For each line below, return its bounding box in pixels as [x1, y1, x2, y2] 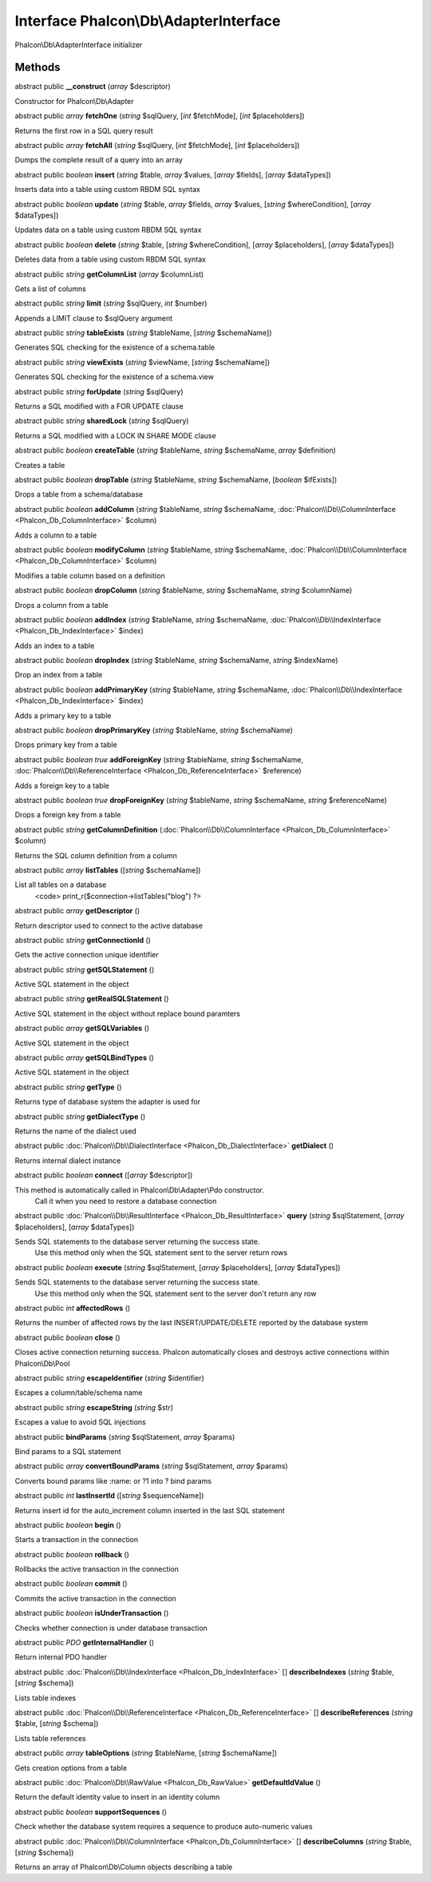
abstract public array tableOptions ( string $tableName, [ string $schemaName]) [14, 1748, 278, 1758]
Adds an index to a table [14, 641, 95, 650]
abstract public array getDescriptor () [14, 906, 140, 916]
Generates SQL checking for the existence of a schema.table [14, 342, 215, 352]
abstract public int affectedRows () [14, 1304, 131, 1313]
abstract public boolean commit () [14, 1579, 128, 1588]
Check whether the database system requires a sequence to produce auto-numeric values [14, 1822, 313, 1832]
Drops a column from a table [14, 600, 109, 609]
